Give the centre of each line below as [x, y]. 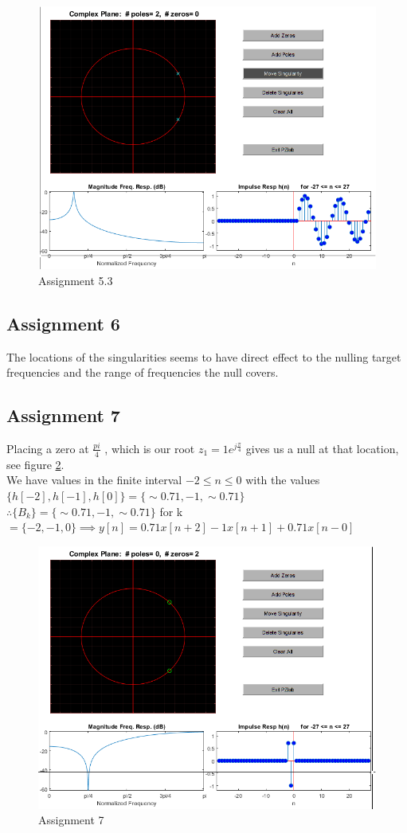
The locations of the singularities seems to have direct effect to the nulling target [204, 356]
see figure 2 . [35, 464]
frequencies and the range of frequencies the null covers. [143, 372]
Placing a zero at [48, 448]
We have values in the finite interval [94, 480]
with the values [283, 480]
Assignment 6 [63, 323]
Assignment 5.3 [76, 280]
